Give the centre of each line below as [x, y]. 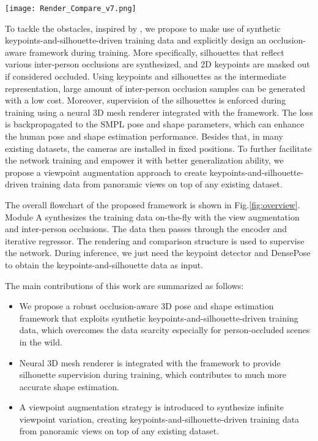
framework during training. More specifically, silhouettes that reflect [157, 52]
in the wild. [41, 341]
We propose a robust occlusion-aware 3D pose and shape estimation [146, 306]
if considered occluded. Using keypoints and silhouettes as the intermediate [146, 76]
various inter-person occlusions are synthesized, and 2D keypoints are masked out [157, 64]
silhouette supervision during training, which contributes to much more [153, 375]
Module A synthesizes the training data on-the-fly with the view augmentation [152, 217]
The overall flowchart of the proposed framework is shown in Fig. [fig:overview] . [153, 204]
